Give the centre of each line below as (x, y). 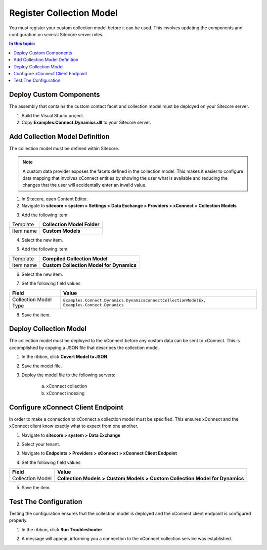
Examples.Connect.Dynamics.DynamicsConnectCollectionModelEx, (134, 300)
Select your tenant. (41, 444)
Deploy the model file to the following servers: (68, 375)
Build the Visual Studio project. (53, 115)
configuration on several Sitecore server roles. (56, 34)
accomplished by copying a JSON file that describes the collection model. (85, 348)
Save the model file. (42, 366)
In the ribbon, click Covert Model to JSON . (65, 357)
